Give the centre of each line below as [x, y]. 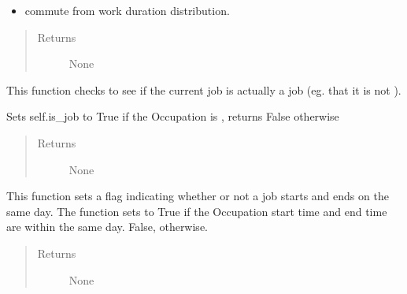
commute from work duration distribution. [127, 10]
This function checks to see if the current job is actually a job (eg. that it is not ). [204, 89]
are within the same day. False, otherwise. [107, 227]
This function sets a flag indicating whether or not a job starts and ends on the [198, 196]
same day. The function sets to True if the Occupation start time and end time [197, 211]
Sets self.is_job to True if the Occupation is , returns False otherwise [173, 116]
